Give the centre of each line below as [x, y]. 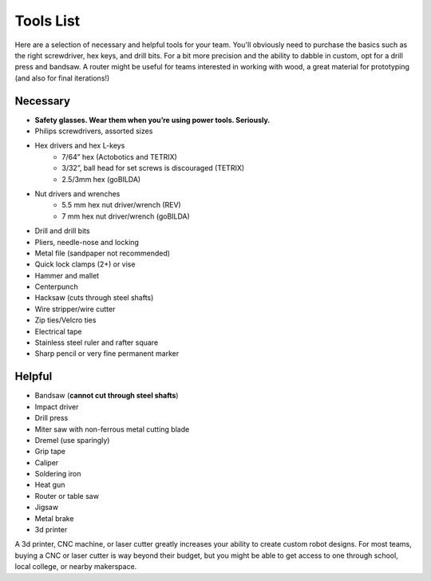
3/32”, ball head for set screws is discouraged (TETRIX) [153, 168]
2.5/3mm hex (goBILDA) [101, 179]
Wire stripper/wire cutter [75, 309]
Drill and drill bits [63, 231]
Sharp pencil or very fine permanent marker [107, 354]
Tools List [47, 21]
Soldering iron [58, 474]
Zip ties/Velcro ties [65, 320]
